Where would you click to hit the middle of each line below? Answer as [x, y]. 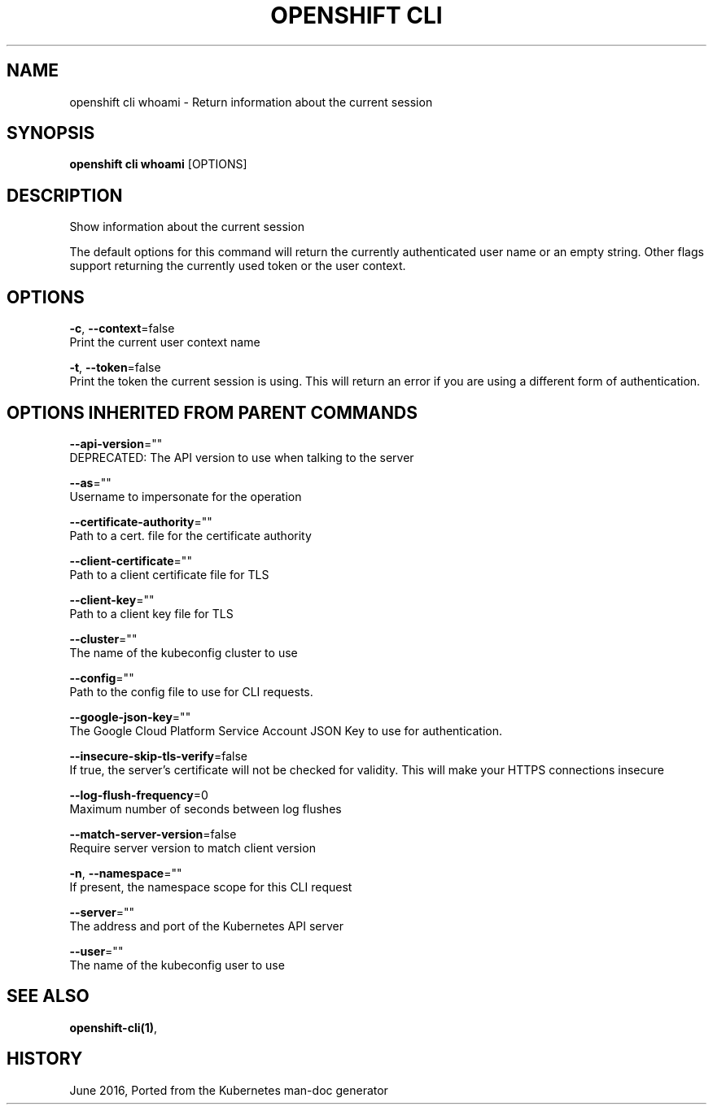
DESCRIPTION [65, 195]
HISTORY [45, 1059]
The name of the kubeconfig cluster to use [184, 652]
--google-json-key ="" [130, 717]
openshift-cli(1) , [114, 1027]
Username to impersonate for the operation [186, 496]
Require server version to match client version [192, 847]
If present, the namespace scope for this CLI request [211, 887]
